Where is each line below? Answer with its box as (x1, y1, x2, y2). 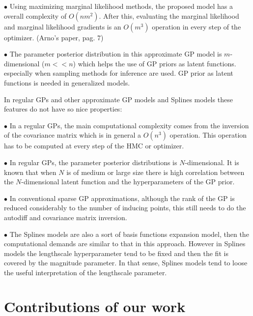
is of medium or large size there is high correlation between (66, 167, 245, 177)
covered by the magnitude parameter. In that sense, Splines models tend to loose (4, 258, 248, 268)
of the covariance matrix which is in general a (4, 130, 141, 140)
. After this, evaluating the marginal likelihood (99, 10, 239, 21)
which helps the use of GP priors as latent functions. (78, 58, 236, 68)
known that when (4, 167, 56, 177)
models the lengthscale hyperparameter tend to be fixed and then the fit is (4, 248, 228, 258)
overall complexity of (4, 10, 67, 21)
